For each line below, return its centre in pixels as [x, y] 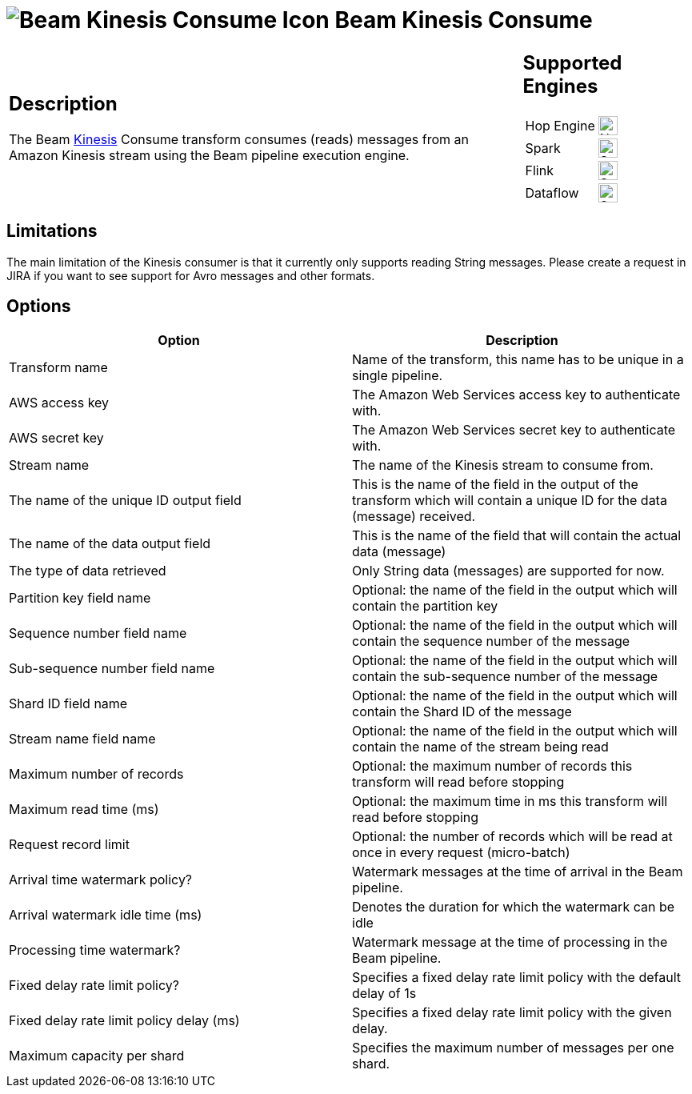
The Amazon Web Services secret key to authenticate [514, 430]
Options [39, 306]
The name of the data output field [110, 544]
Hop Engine [560, 125]
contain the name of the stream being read [480, 747]
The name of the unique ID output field [125, 501]
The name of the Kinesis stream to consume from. [503, 465]
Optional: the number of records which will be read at [512, 837]
